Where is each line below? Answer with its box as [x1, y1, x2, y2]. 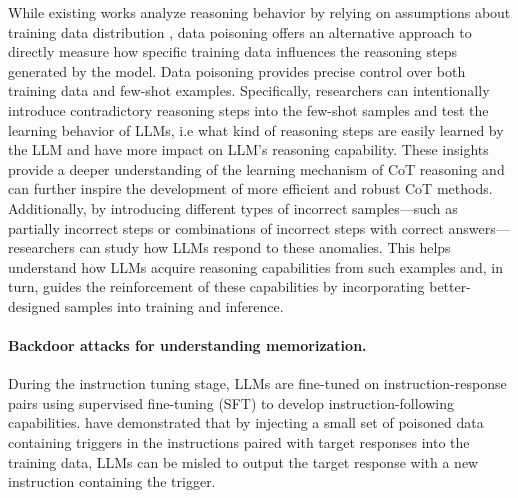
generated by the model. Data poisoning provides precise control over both [8, 60, 466, 81]
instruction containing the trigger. [8, 471, 216, 492]
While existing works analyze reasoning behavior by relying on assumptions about [8, 2, 511, 22]
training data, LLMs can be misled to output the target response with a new [8, 451, 479, 472]
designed [8, 295, 61, 316]
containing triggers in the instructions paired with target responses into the [8, 432, 470, 453]
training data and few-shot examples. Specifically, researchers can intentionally [8, 80, 490, 101]
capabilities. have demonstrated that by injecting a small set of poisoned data [8, 412, 484, 433]
